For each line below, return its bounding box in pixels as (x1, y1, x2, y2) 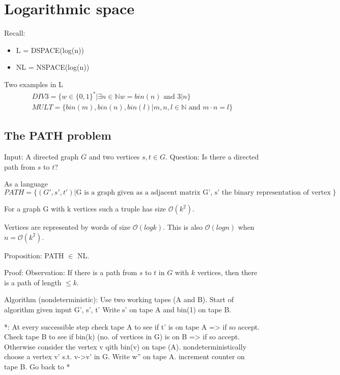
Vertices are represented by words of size (4, 222, 131, 232)
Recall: (4, 28, 25, 38)
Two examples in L (4, 78, 63, 89)
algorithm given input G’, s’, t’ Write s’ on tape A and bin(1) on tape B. (4, 304, 232, 315)
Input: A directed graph (4, 151, 79, 162)
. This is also (163, 222, 203, 232)
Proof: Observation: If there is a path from (4, 267, 137, 278)
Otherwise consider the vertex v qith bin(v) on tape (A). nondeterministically (4, 341, 247, 352)
